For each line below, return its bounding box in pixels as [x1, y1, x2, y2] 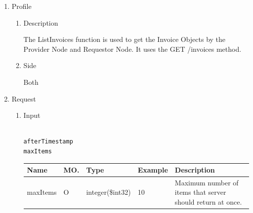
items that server [174, 187, 226, 197]
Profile [11, 1, 32, 11]
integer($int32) [86, 187, 131, 197]
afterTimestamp [23, 138, 73, 145]
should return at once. [174, 197, 242, 207]
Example [137, 165, 168, 175]
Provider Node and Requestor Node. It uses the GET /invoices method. [23, 43, 242, 54]
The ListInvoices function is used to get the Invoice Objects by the [23, 34, 226, 44]
